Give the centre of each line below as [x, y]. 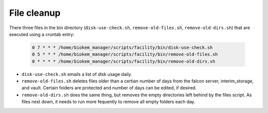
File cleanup [35, 13]
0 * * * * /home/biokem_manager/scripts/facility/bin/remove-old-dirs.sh [124, 61]
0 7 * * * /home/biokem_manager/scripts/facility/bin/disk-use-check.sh [122, 47]
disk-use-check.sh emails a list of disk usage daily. [77, 74]
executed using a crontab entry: [42, 34]
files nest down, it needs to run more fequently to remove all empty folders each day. [108, 102]
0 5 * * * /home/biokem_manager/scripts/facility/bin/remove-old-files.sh [125, 55]
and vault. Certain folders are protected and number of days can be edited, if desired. [109, 88]
